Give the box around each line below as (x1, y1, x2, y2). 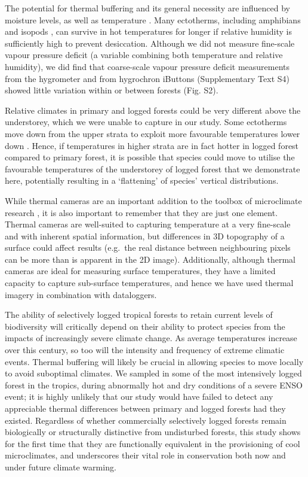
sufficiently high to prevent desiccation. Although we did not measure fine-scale (5, 37, 295, 49)
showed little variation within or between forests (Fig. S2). (5, 84, 218, 96)
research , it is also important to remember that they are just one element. (5, 206, 278, 218)
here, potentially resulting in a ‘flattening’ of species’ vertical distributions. (5, 174, 279, 187)
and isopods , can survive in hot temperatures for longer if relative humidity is (5, 25, 292, 38)
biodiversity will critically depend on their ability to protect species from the (5, 320, 285, 332)
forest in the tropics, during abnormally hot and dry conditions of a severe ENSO (5, 378, 303, 391)
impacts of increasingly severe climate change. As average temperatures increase (5, 332, 297, 344)
